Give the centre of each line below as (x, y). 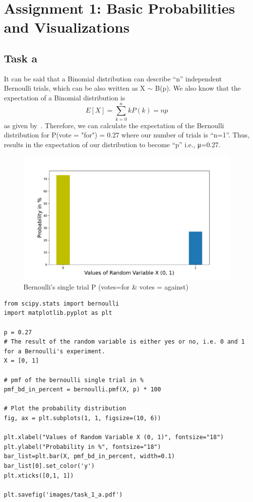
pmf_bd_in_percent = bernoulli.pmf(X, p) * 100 (83, 390)
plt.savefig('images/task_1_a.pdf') (63, 494)
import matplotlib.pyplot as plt (58, 313)
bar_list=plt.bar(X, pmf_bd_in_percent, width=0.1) (89, 456)
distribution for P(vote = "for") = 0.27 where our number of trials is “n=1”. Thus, (127, 135)
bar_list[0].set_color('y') (49, 466)
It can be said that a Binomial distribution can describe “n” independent (113, 78)
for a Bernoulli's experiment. (55, 351)
